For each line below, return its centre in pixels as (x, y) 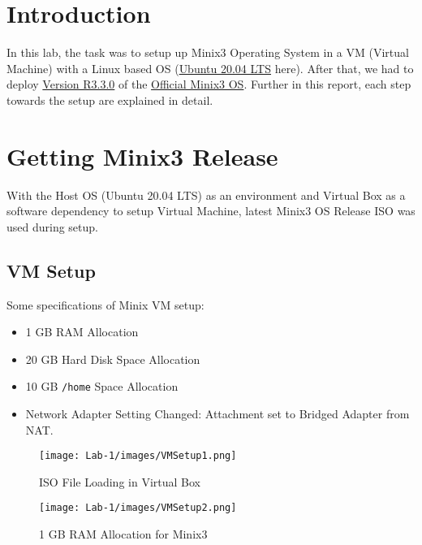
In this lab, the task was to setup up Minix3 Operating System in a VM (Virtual (208, 52)
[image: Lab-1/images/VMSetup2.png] (138, 508)
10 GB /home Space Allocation (102, 386)
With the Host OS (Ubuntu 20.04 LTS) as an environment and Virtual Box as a (206, 195)
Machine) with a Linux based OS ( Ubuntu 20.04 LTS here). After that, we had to (210, 68)
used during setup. (52, 226)
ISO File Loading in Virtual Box (120, 481)
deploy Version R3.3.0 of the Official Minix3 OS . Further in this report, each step (209, 84)
